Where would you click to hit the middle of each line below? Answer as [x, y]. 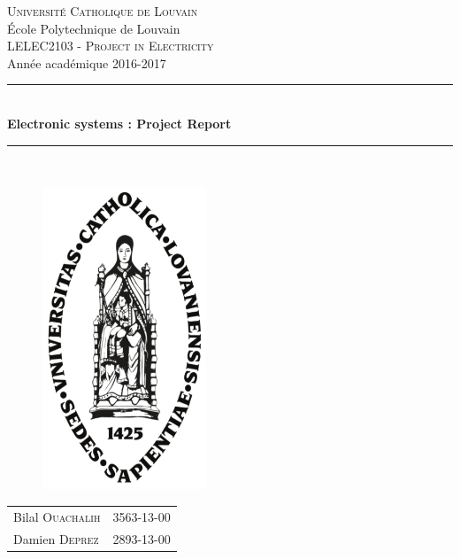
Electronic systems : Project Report [119, 123]
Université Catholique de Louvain [103, 11]
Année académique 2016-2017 [87, 62]
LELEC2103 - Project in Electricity [111, 46]
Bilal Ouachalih [57, 516]
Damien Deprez [56, 538]
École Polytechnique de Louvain [94, 28]
